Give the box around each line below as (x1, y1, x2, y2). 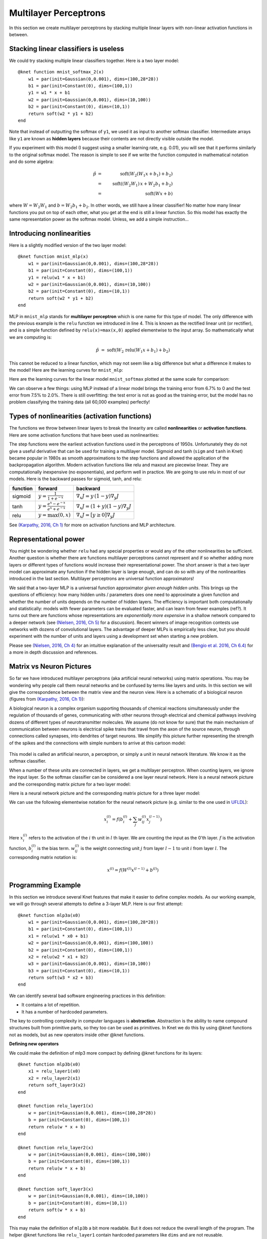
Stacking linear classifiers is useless (9, 45, 125, 53)
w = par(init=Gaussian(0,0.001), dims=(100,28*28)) (28, 1110, 156, 1116)
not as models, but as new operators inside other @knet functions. (9, 1031, 145, 1038)
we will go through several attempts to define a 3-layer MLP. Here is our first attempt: (9, 901, 183, 907)
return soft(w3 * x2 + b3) (28, 975, 94, 981)
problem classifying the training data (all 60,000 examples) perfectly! (9, 399, 150, 405)
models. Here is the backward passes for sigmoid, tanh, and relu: (9, 476, 142, 482)
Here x (9, 835, 23, 841)
